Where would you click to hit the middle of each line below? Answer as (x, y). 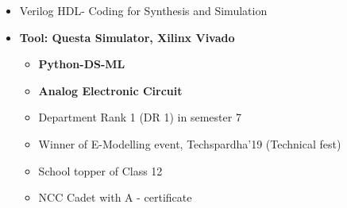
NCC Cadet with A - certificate (115, 197)
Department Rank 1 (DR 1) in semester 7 (140, 117)
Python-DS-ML (82, 64)
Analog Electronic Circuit (110, 90)
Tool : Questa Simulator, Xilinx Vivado (127, 37)
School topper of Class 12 (100, 170)
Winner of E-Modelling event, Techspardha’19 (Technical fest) (190, 143)
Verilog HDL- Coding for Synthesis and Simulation (143, 10)
